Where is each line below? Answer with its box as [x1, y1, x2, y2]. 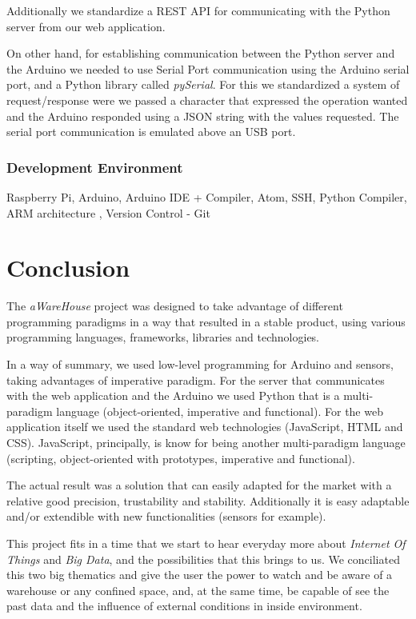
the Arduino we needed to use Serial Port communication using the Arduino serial [6, 60, 410, 77]
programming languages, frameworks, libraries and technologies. [6, 329, 320, 345]
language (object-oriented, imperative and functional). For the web [56, 402, 383, 419]
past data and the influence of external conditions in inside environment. [6, 597, 362, 614]
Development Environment [6, 157, 183, 177]
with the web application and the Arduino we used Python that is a [6, 387, 340, 404]
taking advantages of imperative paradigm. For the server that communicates [6, 371, 385, 388]
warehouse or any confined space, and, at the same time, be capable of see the [6, 581, 390, 598]
